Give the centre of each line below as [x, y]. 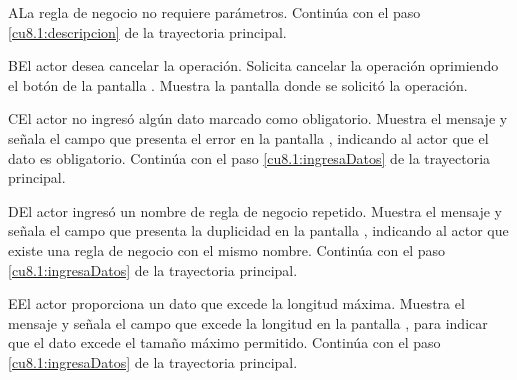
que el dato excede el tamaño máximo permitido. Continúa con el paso [224, 342]
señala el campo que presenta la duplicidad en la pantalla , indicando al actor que [258, 230]
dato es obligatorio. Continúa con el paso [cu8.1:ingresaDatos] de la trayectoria [249, 157]
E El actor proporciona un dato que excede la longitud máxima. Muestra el [236, 303]
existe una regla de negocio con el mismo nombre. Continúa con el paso [226, 249]
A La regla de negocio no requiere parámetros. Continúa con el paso [214, 12]
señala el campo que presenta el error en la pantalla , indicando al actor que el [248, 137]
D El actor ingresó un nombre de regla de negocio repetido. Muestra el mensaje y [255, 210]
